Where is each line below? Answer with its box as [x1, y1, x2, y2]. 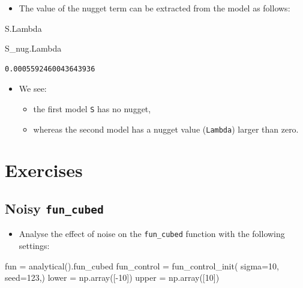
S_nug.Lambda [5, 42, 62, 55]
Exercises [5, 158, 83, 182]
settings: [19, 239, 50, 252]
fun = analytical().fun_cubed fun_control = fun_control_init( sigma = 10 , [5, 259, 279, 272]
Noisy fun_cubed [5, 199, 104, 218]
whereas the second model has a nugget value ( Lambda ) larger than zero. [33, 122, 299, 135]
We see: [19, 82, 47, 95]
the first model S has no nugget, [33, 102, 151, 115]
